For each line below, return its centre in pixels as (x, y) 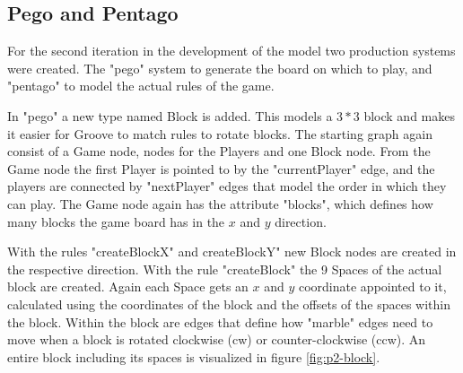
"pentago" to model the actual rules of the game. (141, 86)
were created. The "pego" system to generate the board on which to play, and (220, 68)
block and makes (409, 115)
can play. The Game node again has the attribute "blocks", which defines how (220, 203)
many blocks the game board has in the (116, 221)
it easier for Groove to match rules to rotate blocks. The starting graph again (220, 133)
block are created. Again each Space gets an (128, 286)
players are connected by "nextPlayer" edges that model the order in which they (227, 186)
